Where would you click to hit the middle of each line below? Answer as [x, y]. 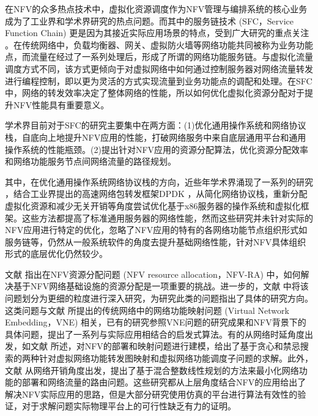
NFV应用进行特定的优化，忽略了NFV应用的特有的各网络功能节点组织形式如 [156, 230]
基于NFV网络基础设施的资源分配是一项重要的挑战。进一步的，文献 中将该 [161, 286]
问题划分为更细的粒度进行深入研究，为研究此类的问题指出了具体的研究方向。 [159, 298]
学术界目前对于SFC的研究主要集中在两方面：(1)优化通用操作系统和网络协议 [156, 125]
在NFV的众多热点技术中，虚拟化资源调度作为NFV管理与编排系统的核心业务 [156, 9]
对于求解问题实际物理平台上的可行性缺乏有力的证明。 [129, 406]
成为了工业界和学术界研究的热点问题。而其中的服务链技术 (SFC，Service [149, 20]
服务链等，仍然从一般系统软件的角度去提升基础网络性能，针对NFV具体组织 [156, 241]
